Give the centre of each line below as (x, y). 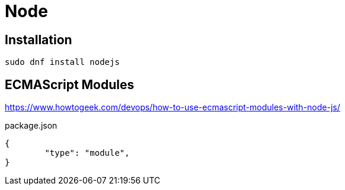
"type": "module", (87, 153)
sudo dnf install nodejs (62, 62)
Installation (39, 40)
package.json (31, 126)
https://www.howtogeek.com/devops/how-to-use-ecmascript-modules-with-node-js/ (172, 107)
